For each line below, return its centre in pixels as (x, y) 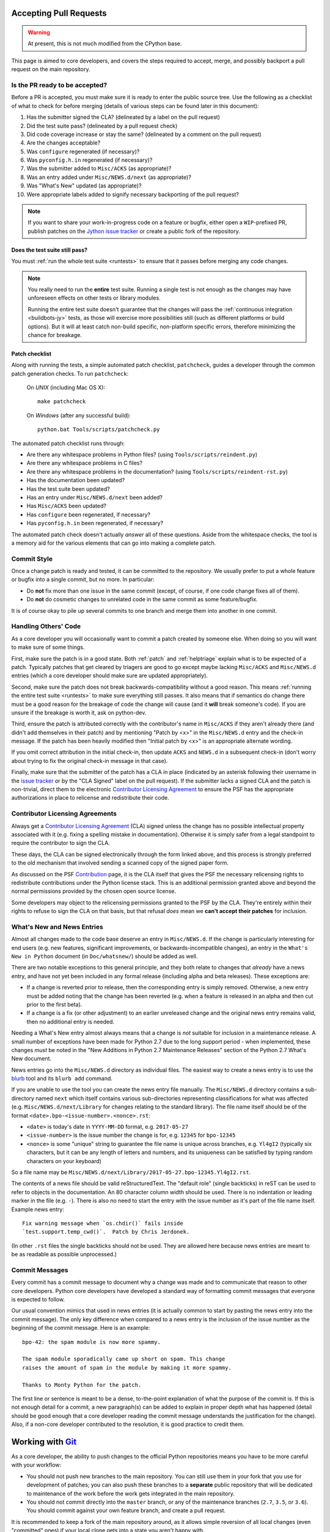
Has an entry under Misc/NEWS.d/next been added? (95, 497)
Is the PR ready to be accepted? (59, 85)
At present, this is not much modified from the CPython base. (105, 44)
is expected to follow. (38, 1300)
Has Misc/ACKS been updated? (67, 506)
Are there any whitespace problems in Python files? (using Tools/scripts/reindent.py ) (142, 455)
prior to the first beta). (54, 1004)
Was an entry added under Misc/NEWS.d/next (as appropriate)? (109, 177)
